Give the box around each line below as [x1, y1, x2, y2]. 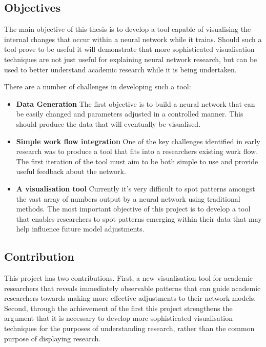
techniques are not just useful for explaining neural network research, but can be [4, 53, 257, 64]
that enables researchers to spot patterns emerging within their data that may [16, 213, 262, 224]
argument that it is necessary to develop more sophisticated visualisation [4, 313, 233, 323]
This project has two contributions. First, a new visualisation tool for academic [4, 273, 253, 283]
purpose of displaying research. [4, 333, 101, 343]
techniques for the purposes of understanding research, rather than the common [4, 323, 255, 334]
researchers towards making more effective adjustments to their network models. [4, 293, 256, 303]
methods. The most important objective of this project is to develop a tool [16, 203, 251, 214]
